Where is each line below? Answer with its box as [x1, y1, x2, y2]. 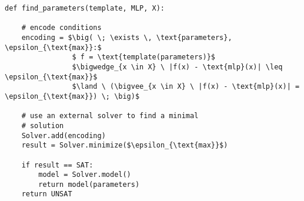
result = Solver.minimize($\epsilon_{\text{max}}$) [21, 141, 228, 150]
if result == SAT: [21, 160, 93, 169]
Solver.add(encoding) [21, 131, 106, 140]
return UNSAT [21, 190, 72, 199]
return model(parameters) [38, 180, 140, 189]
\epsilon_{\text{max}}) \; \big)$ [5, 92, 140, 101]
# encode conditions [21, 24, 102, 32]
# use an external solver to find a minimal [21, 112, 199, 120]
